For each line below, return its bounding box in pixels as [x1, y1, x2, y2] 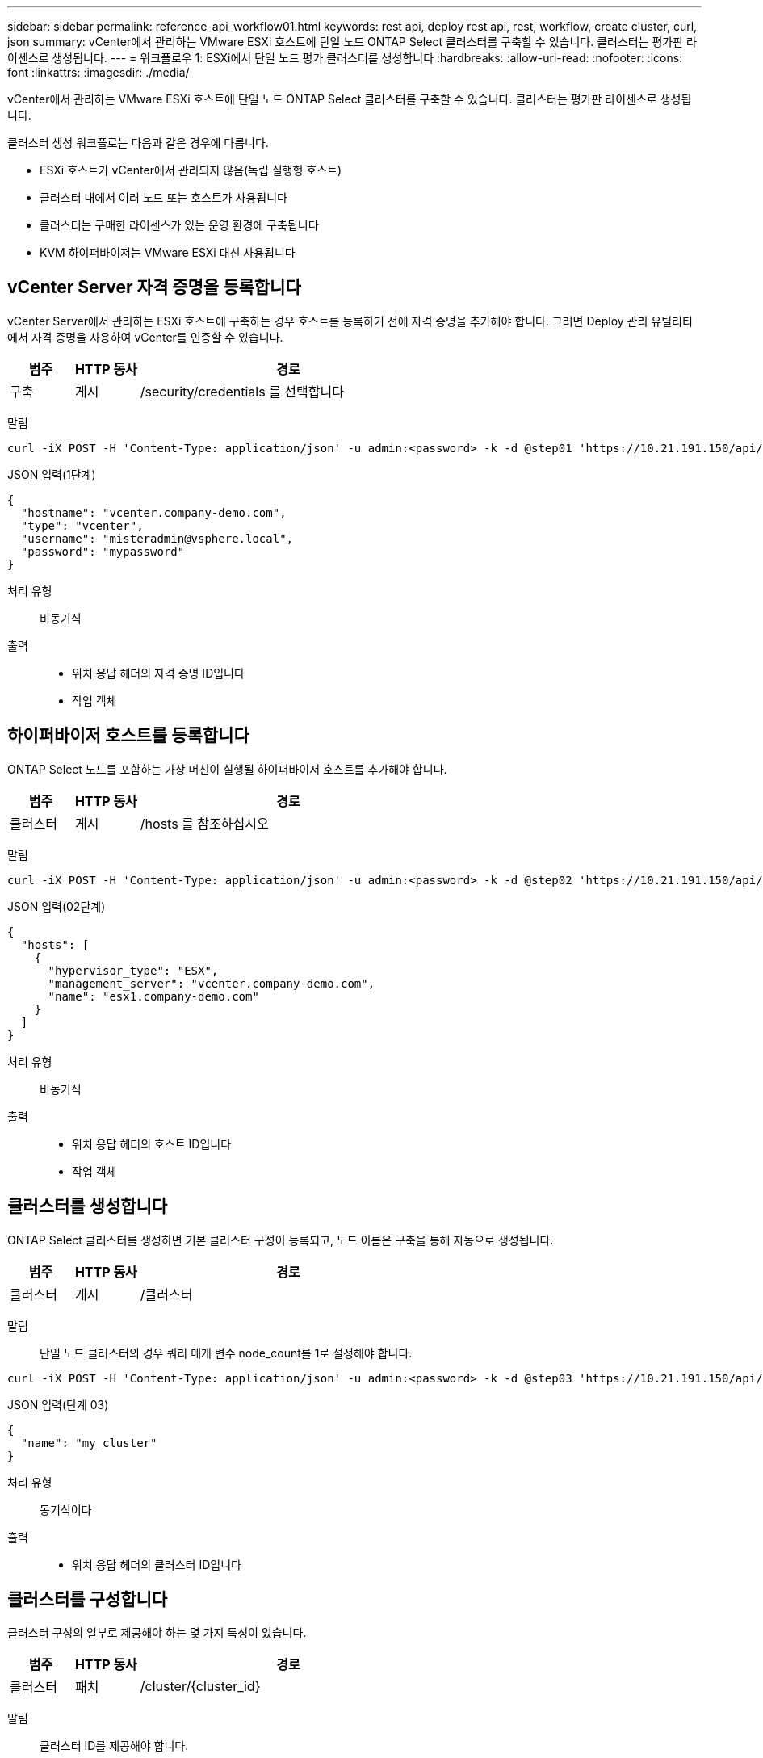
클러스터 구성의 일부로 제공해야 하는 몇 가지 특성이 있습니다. [7, 1626, 307, 1640]
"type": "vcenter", [20, 518, 144, 532]
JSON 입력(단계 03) [7, 1397, 109, 1412]
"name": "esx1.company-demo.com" [48, 989, 259, 1003]
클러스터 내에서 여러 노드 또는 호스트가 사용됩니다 [40, 191, 287, 204]
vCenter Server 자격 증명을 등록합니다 [7, 277, 301, 298]
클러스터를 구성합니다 [7, 1588, 168, 1609]
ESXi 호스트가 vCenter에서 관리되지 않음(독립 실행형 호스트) [40, 163, 342, 177]
